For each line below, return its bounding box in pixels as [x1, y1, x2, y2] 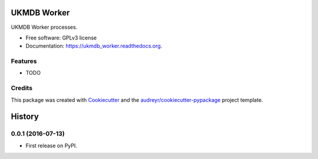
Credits [11, 84, 32, 92]
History [11, 112, 39, 122]
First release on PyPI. [25, 142, 78, 149]
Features [11, 57, 37, 65]
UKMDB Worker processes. [11, 24, 78, 31]
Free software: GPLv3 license [25, 34, 97, 41]
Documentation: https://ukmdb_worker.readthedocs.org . [25, 42, 163, 49]
